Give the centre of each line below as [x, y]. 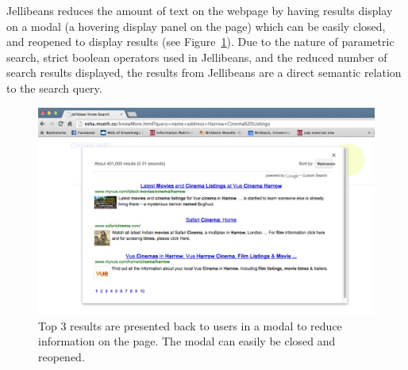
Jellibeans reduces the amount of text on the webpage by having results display [200, 10]
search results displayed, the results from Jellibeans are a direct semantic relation [204, 72]
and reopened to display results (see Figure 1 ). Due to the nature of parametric [200, 42]
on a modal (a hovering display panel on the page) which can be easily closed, [196, 26]
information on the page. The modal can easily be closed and [187, 341]
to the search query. [54, 88]
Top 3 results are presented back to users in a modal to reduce [190, 325]
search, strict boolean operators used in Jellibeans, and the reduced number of [197, 57]
